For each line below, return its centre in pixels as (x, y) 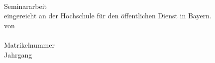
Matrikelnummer (29, 44)
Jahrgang (18, 54)
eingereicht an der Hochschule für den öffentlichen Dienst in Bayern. (108, 16)
